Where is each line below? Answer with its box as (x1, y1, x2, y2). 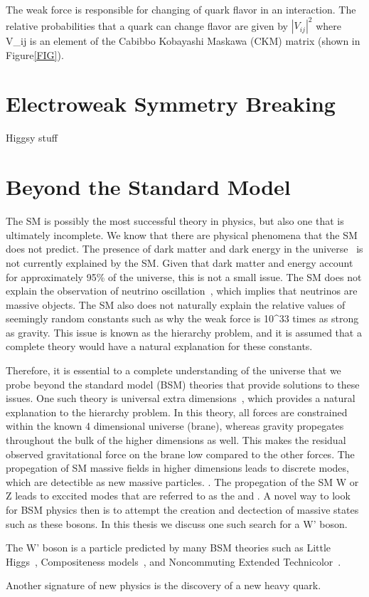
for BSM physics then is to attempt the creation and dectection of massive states (6, 502, 359, 517)
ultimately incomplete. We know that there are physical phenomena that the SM (6, 227, 358, 242)
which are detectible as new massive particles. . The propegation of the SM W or (6, 474, 359, 489)
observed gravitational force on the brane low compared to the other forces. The (6, 446, 355, 461)
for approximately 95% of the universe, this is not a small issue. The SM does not (6, 269, 362, 284)
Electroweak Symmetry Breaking (6, 89, 336, 118)
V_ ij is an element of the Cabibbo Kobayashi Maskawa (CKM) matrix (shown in (6, 33, 360, 48)
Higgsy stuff (6, 130, 58, 145)
